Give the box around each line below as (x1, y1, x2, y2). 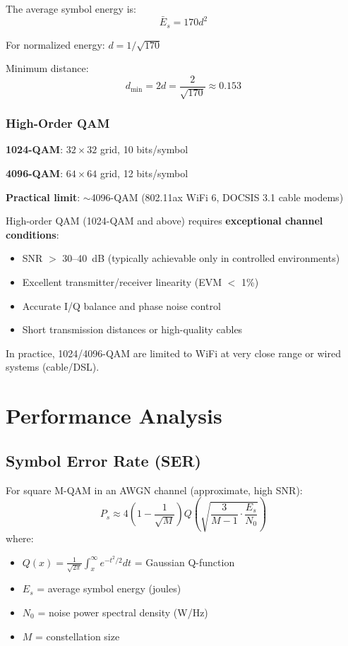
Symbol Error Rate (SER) (6, 449, 201, 471)
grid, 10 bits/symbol (100, 142, 188, 157)
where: (6, 531, 34, 546)
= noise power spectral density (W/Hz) (37, 604, 208, 619)
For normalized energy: (6, 37, 105, 52)
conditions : (6, 227, 59, 241)
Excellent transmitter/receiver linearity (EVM (22, 274, 222, 289)
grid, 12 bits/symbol (100, 166, 188, 180)
